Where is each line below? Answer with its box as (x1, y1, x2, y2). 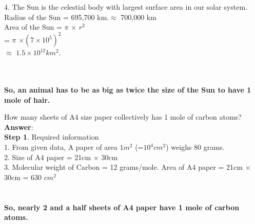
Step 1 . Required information (4, 131, 99, 142)
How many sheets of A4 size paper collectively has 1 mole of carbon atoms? (4, 111, 242, 122)
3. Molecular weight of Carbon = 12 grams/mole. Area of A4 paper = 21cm (4, 162, 243, 172)
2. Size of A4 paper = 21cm (4, 151, 91, 162)
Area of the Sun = (4, 21, 62, 32)
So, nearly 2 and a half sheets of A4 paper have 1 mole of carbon (4, 201, 240, 212)
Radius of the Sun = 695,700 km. (4, 11, 109, 22)
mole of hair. (4, 94, 50, 105)
